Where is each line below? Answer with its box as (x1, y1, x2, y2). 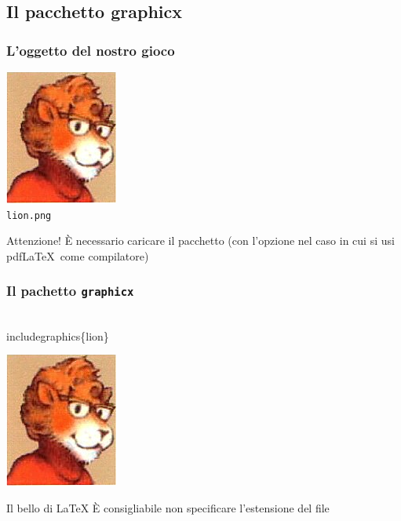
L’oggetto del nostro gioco (6, 40, 175, 60)
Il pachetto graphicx (6, 281, 134, 301)
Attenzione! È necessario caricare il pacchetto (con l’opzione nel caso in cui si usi (6, 232, 395, 249)
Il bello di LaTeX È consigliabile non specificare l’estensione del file (6, 500, 330, 516)
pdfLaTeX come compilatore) (6, 247, 149, 264)
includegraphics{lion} (6, 327, 109, 344)
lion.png (6, 209, 52, 221)
